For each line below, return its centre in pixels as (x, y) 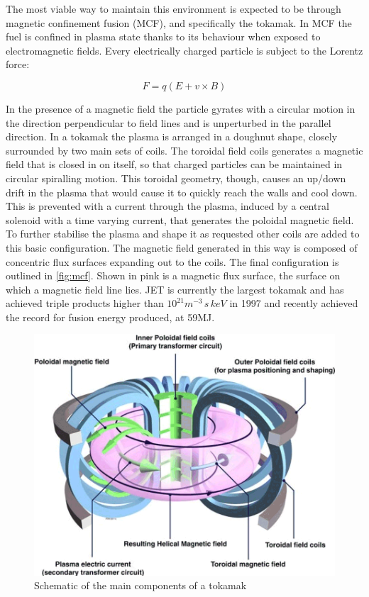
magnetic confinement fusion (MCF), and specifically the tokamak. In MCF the (179, 22)
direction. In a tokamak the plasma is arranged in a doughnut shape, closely (172, 136)
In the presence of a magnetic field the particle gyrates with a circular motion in (181, 108)
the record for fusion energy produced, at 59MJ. (110, 317)
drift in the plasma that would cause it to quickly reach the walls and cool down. (182, 192)
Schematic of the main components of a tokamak (141, 585)
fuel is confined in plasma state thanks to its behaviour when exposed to (163, 37)
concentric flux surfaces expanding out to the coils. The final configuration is (172, 261)
